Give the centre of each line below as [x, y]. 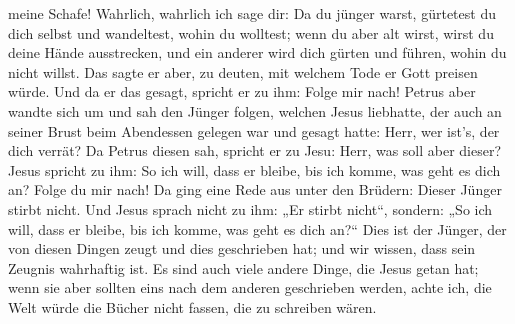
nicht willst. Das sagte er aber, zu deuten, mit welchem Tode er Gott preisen [243, 71]
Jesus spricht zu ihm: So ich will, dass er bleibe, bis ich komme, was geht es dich [254, 169]
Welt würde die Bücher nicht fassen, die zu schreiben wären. [192, 306]
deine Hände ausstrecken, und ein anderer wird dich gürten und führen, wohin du [257, 52]
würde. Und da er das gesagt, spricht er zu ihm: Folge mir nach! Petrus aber [242, 91]
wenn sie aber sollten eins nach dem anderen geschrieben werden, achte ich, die [250, 287]
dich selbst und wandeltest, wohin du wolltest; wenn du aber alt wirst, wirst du [251, 32]
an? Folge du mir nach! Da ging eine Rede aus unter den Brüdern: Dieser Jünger [255, 189]
